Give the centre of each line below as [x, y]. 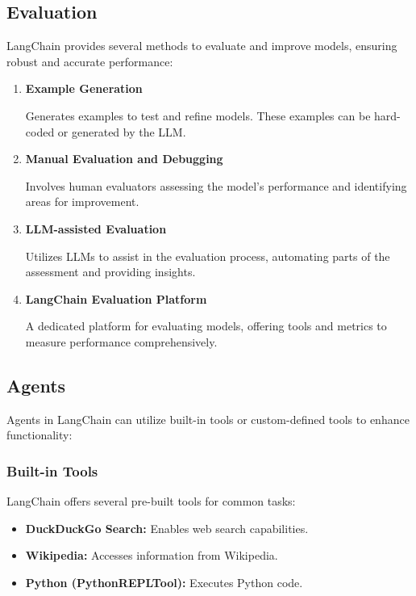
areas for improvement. [82, 201]
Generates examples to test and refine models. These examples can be [198, 115]
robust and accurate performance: [90, 61]
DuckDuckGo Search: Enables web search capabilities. [167, 528]
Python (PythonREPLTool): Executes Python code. [164, 582]
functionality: [40, 435]
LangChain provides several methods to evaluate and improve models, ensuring [202, 46]
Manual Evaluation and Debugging [124, 159]
